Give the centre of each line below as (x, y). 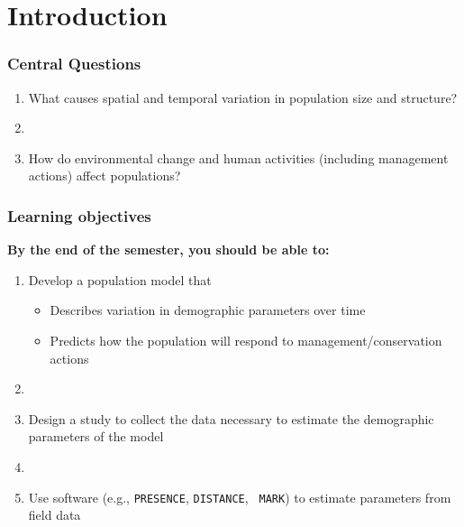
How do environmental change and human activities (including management (238, 157)
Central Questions (74, 64)
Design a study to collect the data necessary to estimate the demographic (231, 418)
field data (55, 515)
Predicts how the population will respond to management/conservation (246, 340)
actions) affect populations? (105, 176)
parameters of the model (96, 436)
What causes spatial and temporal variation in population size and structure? (243, 97)
